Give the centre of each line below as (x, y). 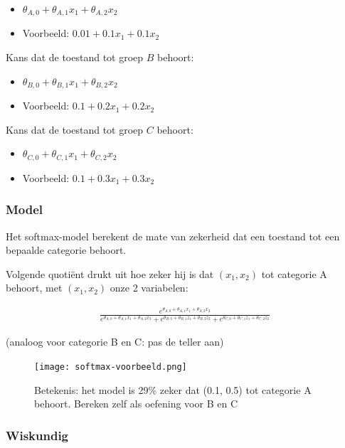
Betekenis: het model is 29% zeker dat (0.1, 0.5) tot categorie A (173, 389)
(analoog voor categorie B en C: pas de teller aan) (115, 342)
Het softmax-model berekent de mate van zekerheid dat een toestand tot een (173, 236)
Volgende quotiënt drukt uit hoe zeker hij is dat (110, 273)
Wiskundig (37, 435)
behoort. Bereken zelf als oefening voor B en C (136, 404)
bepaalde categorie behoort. (66, 250)
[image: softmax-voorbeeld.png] (111, 367)
